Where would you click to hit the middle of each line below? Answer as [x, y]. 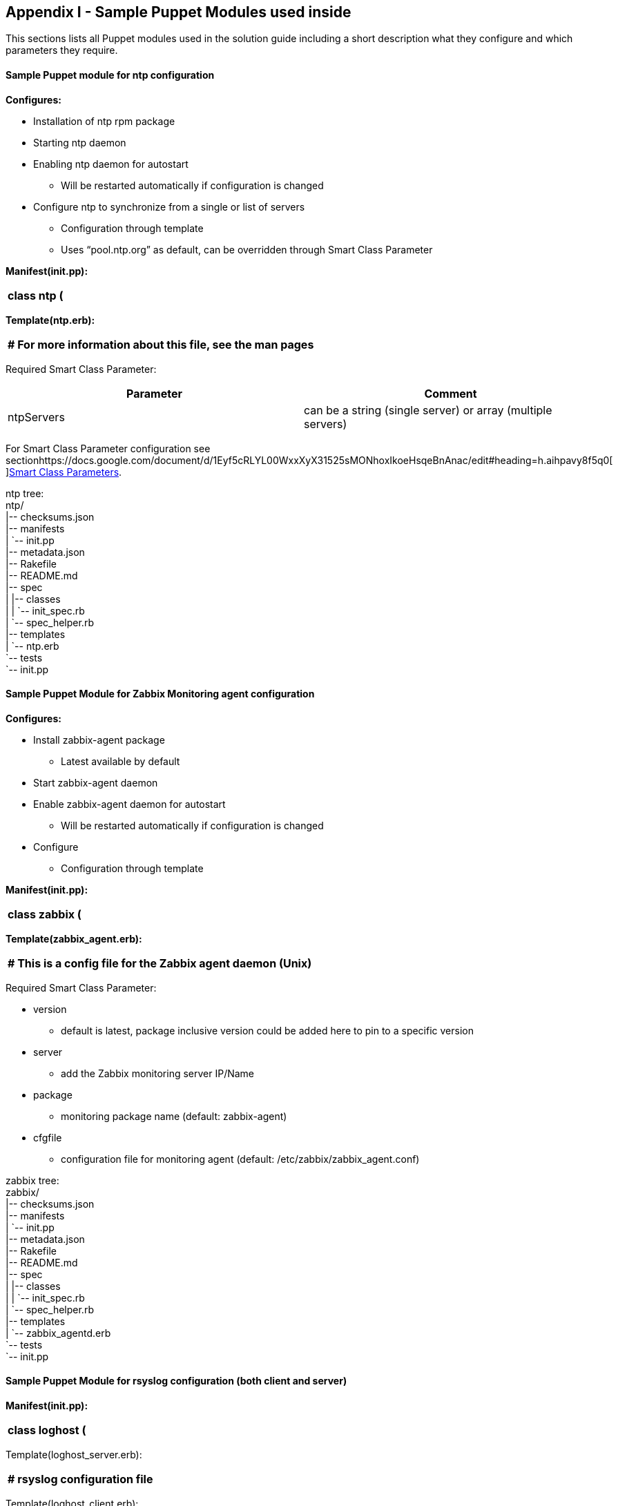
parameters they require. [62, 50]
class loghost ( [47, 1430]
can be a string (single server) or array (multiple [428, 410]
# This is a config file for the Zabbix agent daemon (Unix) [160, 963]
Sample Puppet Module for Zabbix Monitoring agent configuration [160, 694]
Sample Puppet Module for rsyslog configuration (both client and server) [176, 1381]
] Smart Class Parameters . [64, 472]
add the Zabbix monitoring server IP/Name [158, 1073]
